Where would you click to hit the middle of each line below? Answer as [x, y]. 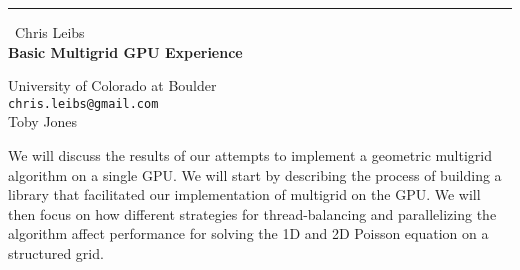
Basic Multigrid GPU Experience [125, 51]
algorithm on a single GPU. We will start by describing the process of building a [255, 174]
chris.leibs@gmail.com [83, 103]
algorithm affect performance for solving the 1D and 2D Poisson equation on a [248, 233]
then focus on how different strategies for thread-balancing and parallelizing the [252, 213]
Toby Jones [43, 121]
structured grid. [56, 253]
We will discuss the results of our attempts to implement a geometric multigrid [250, 155]
